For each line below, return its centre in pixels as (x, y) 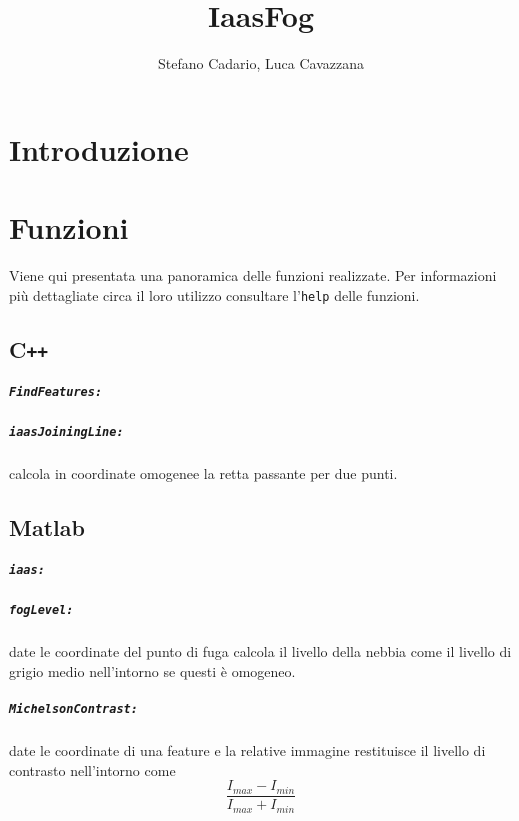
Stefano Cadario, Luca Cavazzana (261, 63)
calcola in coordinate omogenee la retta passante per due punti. (203, 473)
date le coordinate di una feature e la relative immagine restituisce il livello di (247, 750)
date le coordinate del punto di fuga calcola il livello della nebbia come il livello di (260, 651)
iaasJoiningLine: (66, 432)
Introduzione (99, 148)
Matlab (47, 527)
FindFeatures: (56, 392)
